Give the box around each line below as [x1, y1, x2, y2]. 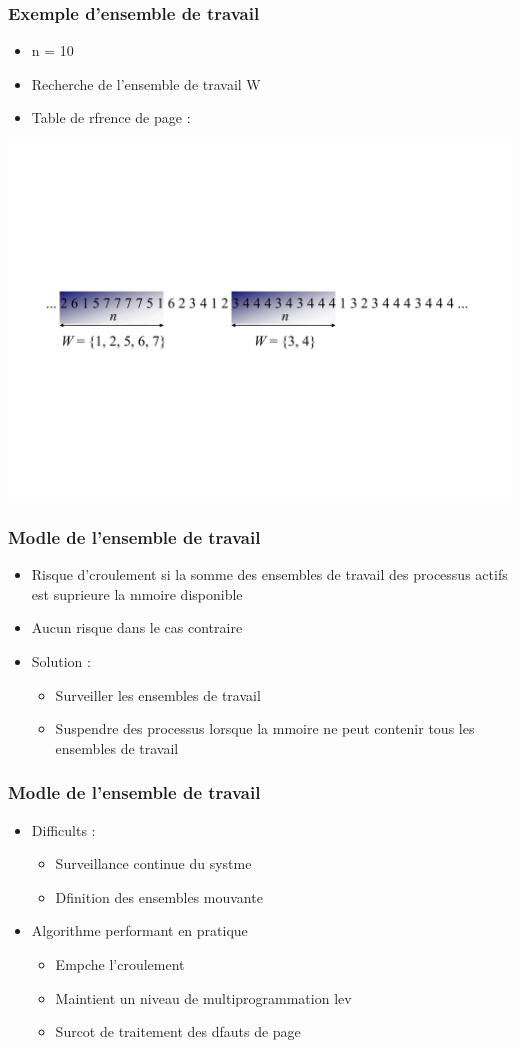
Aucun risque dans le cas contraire [31, 617, 243, 638]
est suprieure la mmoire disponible [31, 583, 243, 604]
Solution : [31, 650, 91, 671]
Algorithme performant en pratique [31, 920, 248, 941]
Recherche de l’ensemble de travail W [31, 73, 261, 94]
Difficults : [31, 819, 96, 840]
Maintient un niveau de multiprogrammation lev [55, 987, 352, 1008]
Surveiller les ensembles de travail [55, 684, 261, 705]
